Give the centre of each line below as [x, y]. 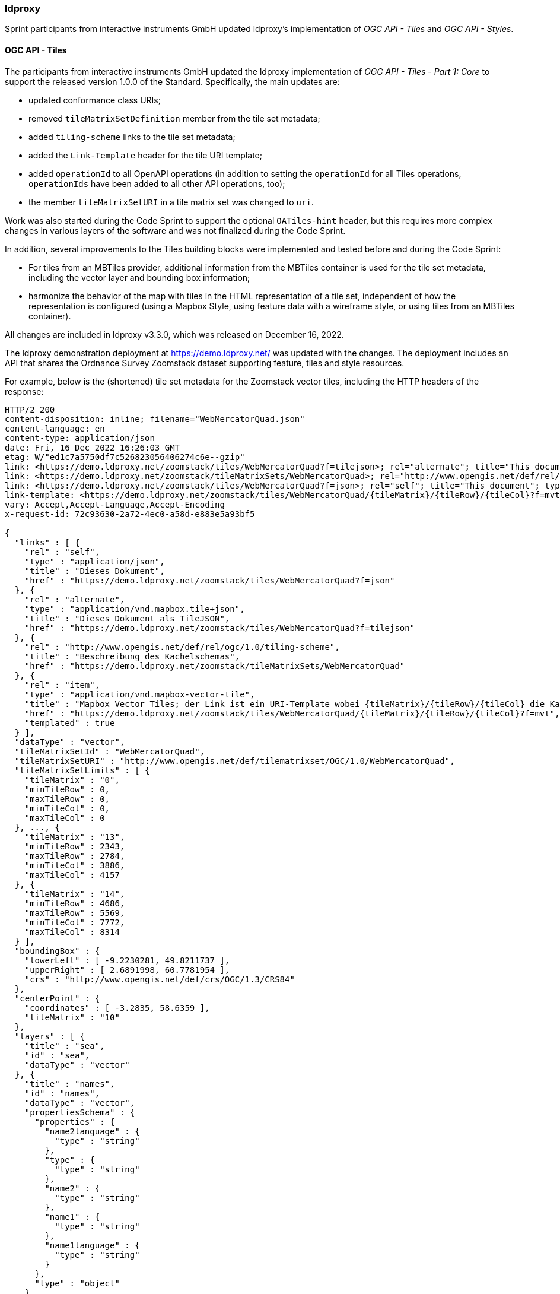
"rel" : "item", [62, 685]
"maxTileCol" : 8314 [72, 932]
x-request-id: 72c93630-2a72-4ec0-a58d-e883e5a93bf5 [130, 514]
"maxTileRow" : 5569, [75, 913]
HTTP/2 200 [30, 409]
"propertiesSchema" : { [80, 1112]
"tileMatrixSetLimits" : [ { [82, 770]
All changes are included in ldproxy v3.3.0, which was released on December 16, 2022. [174, 334]
